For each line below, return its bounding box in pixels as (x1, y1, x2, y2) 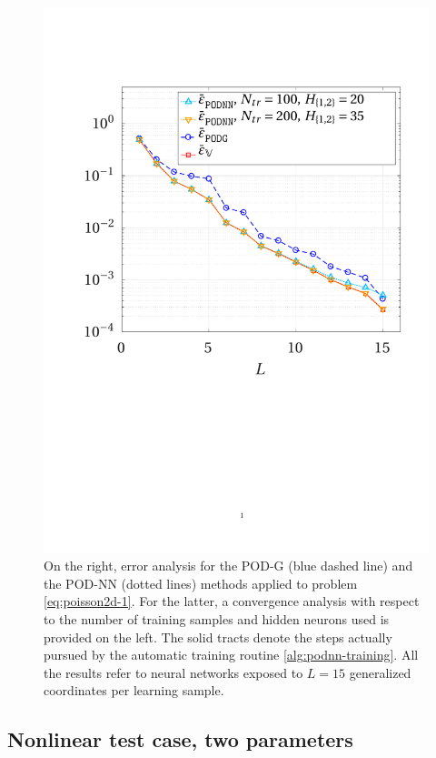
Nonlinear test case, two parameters (7, 725, 353, 753)
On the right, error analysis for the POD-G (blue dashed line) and (44, 556, 413, 575)
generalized (349, 662, 411, 682)
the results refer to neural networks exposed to (44, 662, 303, 682)
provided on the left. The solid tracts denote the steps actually (44, 627, 392, 646)
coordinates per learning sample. (44, 681, 224, 700)
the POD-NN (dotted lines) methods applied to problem (44, 573, 358, 592)
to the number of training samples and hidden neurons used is (44, 610, 390, 629)
